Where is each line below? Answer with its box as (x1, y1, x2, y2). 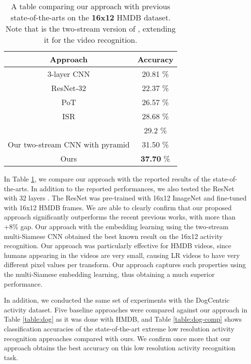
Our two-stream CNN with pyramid (8, 139, 130, 150)
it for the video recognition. (44, 34, 137, 45)
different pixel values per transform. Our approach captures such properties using (4, 259, 246, 270)
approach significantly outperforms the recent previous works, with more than (4, 212, 235, 222)
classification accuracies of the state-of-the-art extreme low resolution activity (4, 323, 234, 333)
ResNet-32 (51, 82, 86, 93)
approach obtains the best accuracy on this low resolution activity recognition (4, 343, 235, 353)
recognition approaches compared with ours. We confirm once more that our (4, 333, 231, 343)
